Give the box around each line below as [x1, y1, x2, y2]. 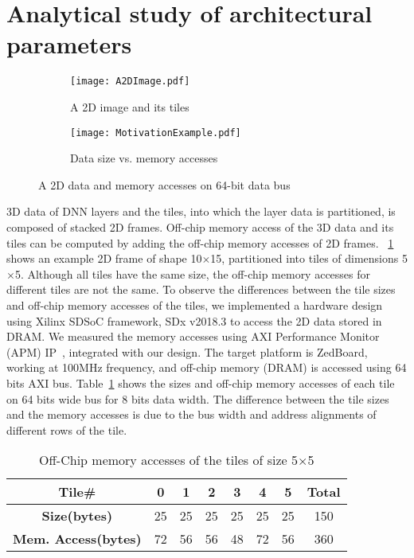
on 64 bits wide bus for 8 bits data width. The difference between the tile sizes [6, 390, 389, 407]
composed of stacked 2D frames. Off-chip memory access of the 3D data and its [6, 219, 394, 235]
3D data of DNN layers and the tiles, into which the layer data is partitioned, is [6, 203, 396, 220]
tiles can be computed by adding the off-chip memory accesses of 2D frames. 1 [6, 234, 394, 251]
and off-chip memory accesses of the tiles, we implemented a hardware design [6, 296, 383, 313]
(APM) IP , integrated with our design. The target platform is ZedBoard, [6, 343, 368, 360]
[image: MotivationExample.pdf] [70, 127, 241, 139]
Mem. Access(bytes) [13, 529, 142, 548]
